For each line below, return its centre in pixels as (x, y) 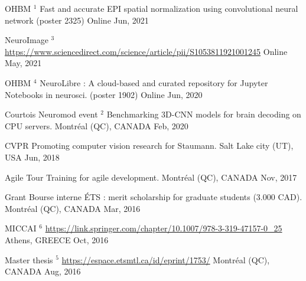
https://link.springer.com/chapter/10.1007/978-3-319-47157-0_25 (164, 228)
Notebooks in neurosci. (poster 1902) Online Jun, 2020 (104, 94)
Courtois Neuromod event (51, 114)
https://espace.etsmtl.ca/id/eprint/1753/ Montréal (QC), (166, 259)
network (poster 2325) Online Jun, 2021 (77, 20)
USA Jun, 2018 (32, 157)
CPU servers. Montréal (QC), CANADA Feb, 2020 (97, 125)
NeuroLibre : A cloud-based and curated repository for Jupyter (154, 82)
